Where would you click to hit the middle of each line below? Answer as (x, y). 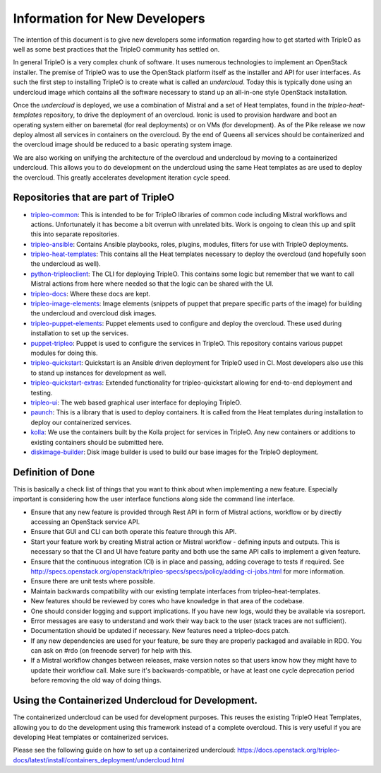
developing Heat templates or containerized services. (91, 737)
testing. (42, 393)
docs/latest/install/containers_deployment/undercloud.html (99, 760)
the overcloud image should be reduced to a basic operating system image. (123, 144)
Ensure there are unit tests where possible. (93, 581)
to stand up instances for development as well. (99, 373)
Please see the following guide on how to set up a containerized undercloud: (125, 750)
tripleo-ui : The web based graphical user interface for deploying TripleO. (136, 402)
